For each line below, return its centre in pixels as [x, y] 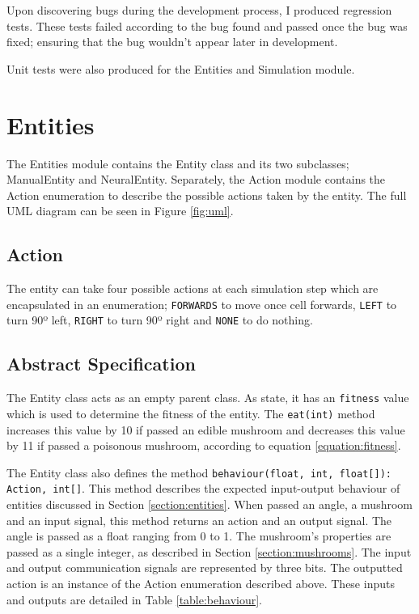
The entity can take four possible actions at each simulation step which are [193, 288]
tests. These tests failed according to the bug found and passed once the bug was [207, 25]
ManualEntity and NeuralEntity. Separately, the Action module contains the [196, 179]
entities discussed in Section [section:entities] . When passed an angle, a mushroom [209, 504]
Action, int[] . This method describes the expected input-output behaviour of [203, 488]
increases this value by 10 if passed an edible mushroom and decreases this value [206, 429]
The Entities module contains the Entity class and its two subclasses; [178, 163]
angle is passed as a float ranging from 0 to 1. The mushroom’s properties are [199, 536]
